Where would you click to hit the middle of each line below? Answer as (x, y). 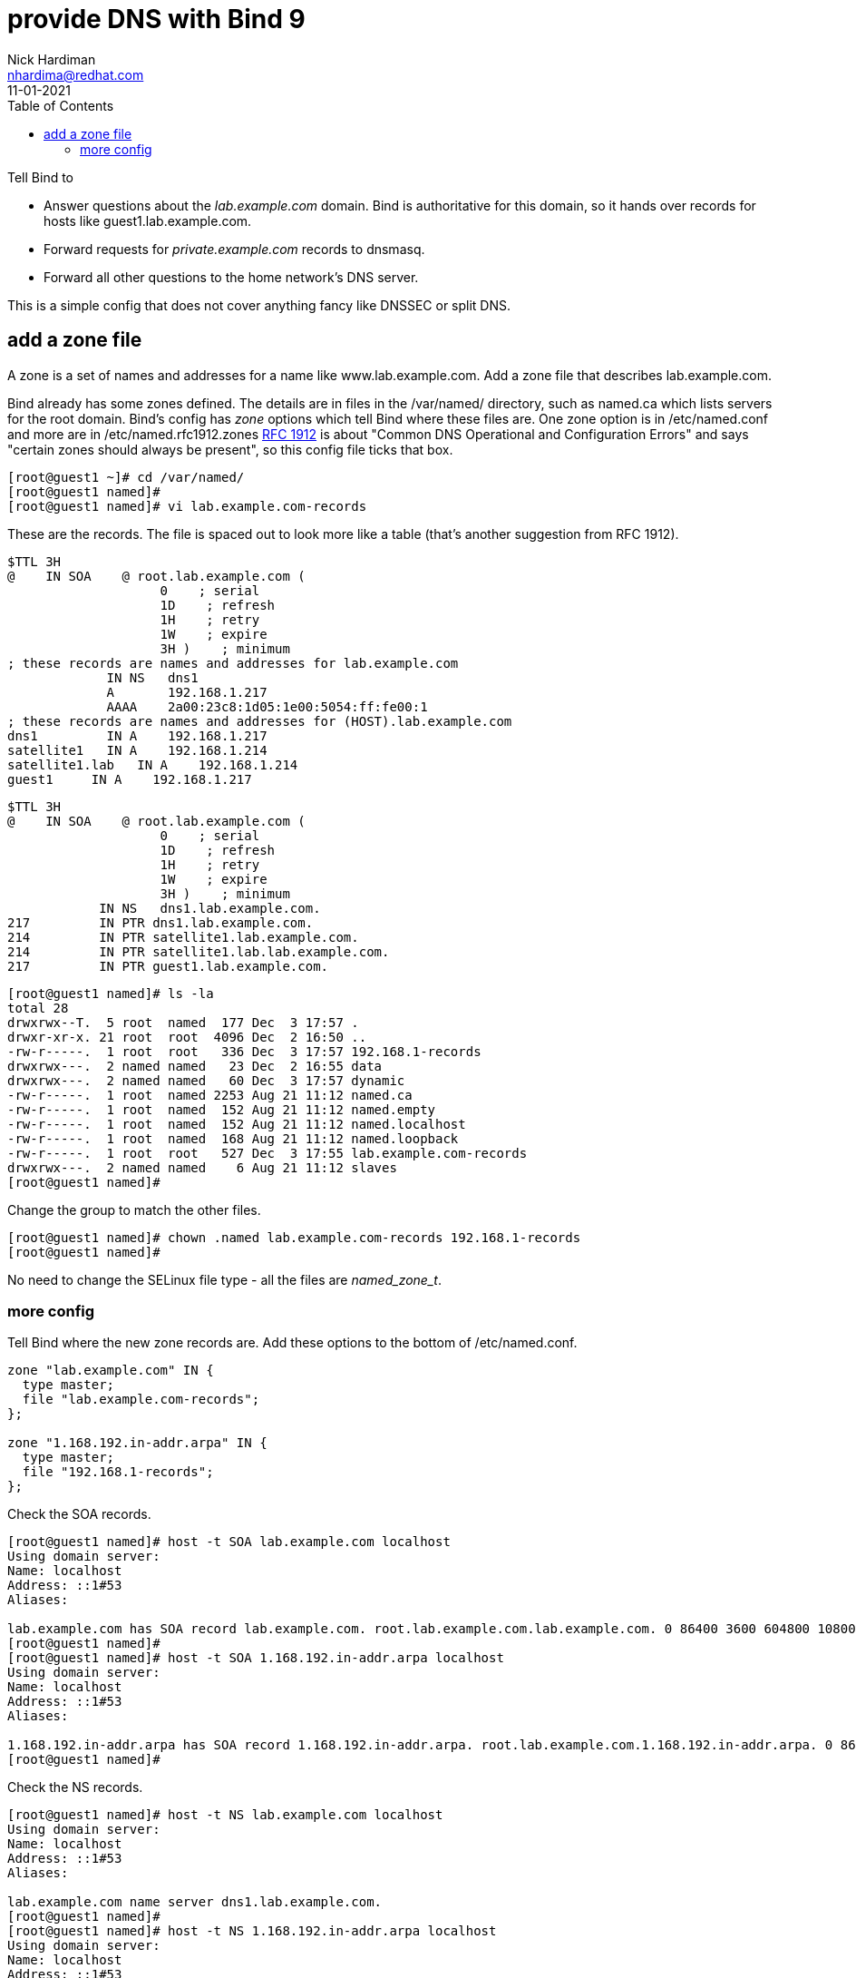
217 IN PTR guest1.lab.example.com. (168, 966)
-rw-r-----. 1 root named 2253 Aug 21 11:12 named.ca (210, 1095)
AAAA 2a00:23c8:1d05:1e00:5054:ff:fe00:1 (267, 706)
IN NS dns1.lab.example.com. (210, 908)
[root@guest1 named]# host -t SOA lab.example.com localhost (229, 1542)
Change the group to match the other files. (134, 1209)
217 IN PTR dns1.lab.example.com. (160, 922)
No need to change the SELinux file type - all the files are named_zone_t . (224, 1279)
